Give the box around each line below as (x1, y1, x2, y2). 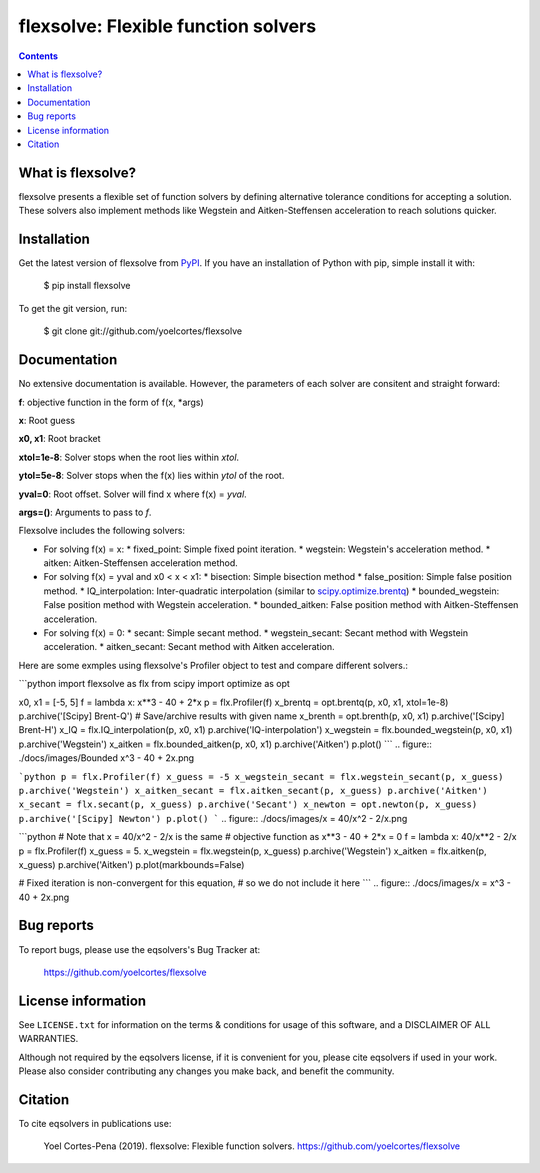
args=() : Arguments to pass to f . (18, 506, 152, 518)
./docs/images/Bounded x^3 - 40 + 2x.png (18, 752, 195, 764)
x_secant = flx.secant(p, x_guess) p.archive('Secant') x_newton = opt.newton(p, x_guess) (18, 799, 478, 810)
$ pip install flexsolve (43, 280, 131, 292)
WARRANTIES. (18, 1033, 79, 1045)
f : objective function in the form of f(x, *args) (18, 396, 204, 408)
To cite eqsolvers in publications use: (18, 1117, 172, 1129)
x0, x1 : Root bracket (18, 433, 101, 445)
